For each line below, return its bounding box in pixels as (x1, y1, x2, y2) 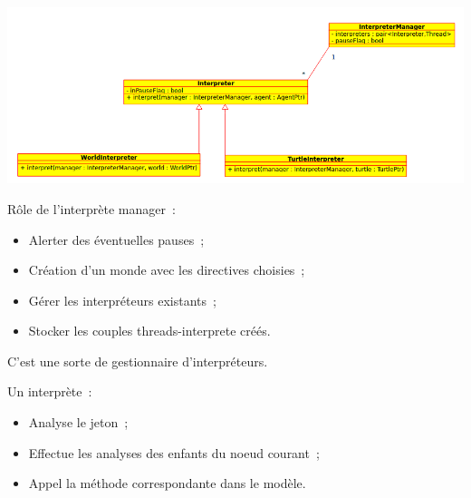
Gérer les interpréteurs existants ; (28, 290, 216, 309)
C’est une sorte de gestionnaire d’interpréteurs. (7, 351, 268, 370)
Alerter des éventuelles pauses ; (28, 229, 205, 249)
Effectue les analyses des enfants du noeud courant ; (28, 443, 320, 462)
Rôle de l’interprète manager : (7, 199, 176, 218)
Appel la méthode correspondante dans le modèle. (28, 474, 306, 493)
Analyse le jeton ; (28, 413, 129, 432)
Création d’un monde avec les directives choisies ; (28, 260, 305, 279)
